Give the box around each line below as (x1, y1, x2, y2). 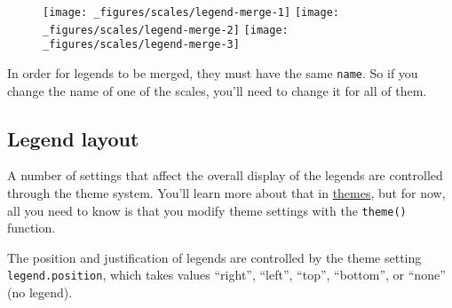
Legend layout (7, 124, 139, 152)
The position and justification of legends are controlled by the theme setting (7, 248, 422, 266)
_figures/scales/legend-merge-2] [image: (43, 23, 289, 36)
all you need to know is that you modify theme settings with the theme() (7, 201, 407, 219)
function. (7, 218, 56, 237)
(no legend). (7, 283, 73, 302)
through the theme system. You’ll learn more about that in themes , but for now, (7, 184, 446, 202)
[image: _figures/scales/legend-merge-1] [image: (43, 6, 339, 19)
